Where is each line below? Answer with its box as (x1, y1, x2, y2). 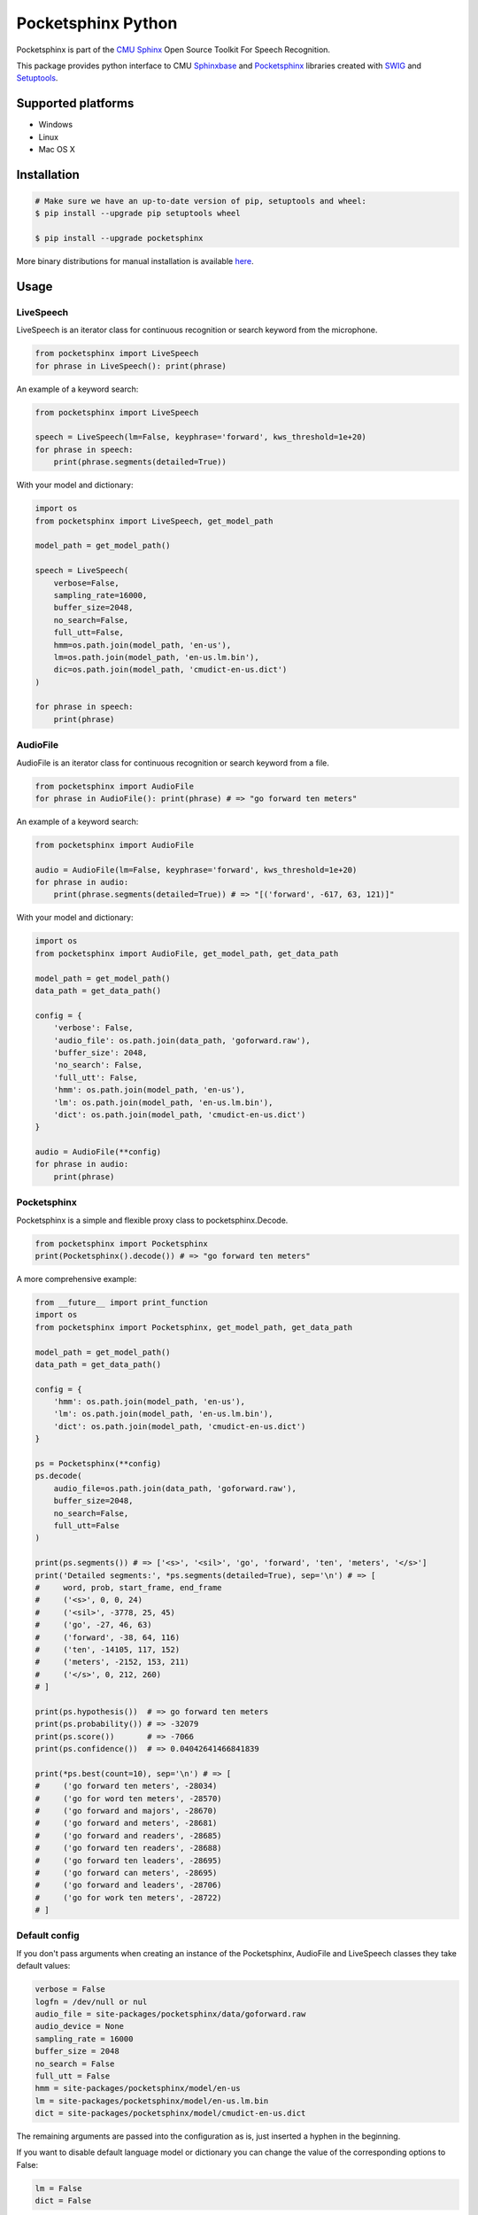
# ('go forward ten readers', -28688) (35, 1843, 222, 1854)
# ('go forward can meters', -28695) (35, 1868, 218, 1877)
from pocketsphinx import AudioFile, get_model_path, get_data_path (35, 948, 339, 959)
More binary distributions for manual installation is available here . (16, 256, 254, 267)
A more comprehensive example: (16, 1273, 137, 1284)
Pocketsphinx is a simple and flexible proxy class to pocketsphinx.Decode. (16, 1215, 289, 1225)
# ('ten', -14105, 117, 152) (35, 1644, 181, 1654)
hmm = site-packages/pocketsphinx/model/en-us (35, 2083, 241, 2094)
